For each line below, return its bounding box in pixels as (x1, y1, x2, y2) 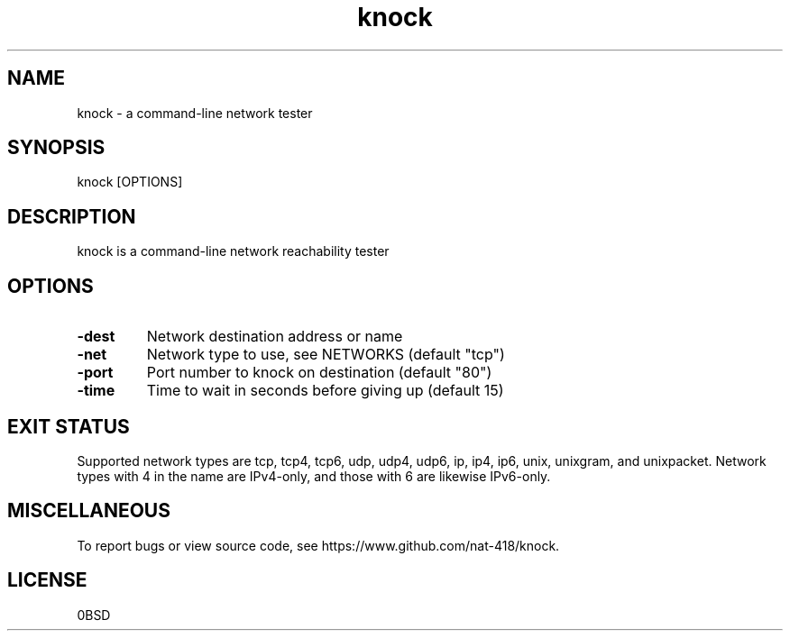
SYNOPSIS (7, 136, 106, 159)
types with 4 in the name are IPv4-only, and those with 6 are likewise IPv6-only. (77, 468, 551, 484)
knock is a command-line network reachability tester (77, 243, 390, 260)
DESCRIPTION (7, 205, 136, 228)
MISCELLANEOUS (7, 499, 170, 523)
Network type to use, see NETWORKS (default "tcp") (146, 345, 505, 364)
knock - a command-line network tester (77, 105, 313, 121)
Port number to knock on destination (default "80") (146, 363, 492, 382)
